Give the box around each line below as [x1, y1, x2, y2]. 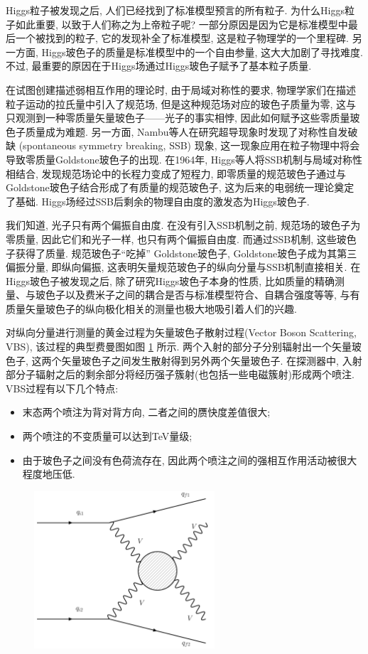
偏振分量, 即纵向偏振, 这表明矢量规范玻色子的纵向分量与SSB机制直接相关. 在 [6, 259, 361, 274]
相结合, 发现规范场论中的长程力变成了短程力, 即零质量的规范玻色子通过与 [6, 166, 347, 181]
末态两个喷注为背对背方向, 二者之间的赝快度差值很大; [22, 404, 271, 419]
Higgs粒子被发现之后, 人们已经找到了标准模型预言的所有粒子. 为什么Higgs [6, 3, 345, 17]
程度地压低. [22, 466, 75, 481]
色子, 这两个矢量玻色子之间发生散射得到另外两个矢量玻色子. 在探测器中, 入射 [6, 353, 362, 368]
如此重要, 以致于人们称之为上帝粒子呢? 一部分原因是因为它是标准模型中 [15, 16, 348, 31]
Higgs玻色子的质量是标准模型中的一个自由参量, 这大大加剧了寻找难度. [41, 44, 363, 59]
